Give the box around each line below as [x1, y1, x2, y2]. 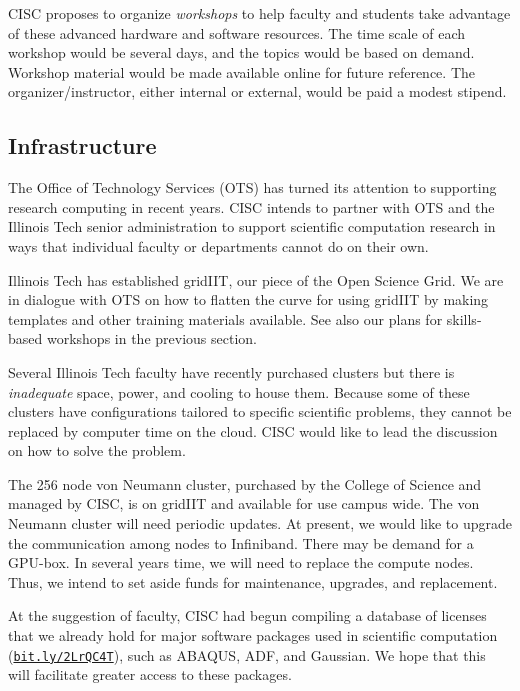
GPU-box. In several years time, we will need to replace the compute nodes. [8, 552, 474, 573]
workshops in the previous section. [46, 328, 257, 349]
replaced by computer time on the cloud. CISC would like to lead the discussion [8, 420, 498, 441]
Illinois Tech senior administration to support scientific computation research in [8, 216, 496, 237]
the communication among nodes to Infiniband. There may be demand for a [8, 532, 474, 553]
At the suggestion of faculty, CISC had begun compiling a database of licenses [8, 605, 487, 626]
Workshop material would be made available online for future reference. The [8, 61, 475, 82]
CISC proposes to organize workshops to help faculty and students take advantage [8, 3, 511, 23]
